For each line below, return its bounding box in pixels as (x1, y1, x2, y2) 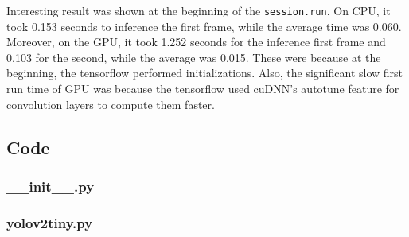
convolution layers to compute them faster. (6, 95, 215, 112)
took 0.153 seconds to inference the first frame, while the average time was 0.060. (6, 17, 402, 34)
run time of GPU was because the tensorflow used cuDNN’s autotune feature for (6, 80, 399, 97)
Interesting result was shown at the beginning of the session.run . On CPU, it (6, 2, 391, 18)
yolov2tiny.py (6, 212, 93, 232)
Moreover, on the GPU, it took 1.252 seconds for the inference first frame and (6, 33, 386, 50)
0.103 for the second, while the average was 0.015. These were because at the (6, 49, 381, 65)
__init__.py (6, 176, 95, 196)
